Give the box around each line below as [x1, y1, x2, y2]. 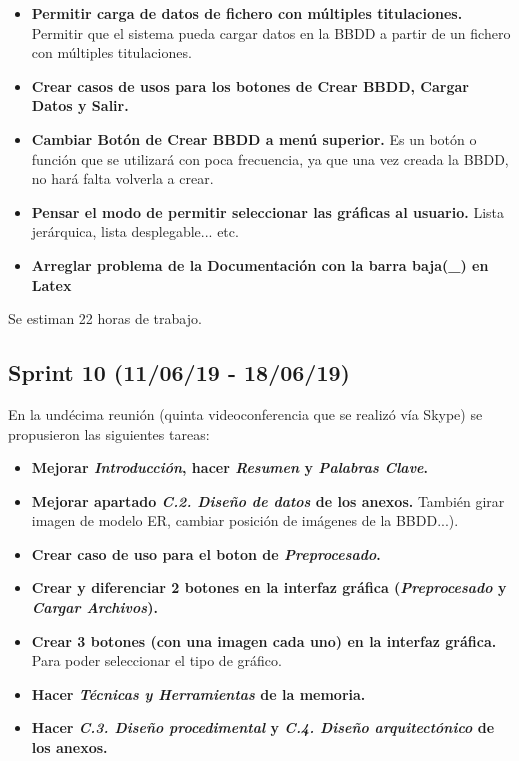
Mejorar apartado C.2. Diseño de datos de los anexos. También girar [31, 490, 505, 511]
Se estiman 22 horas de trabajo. [8, 308, 202, 329]
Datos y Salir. [31, 95, 129, 116]
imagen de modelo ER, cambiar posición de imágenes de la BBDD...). [31, 510, 459, 531]
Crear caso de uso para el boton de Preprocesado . [31, 543, 381, 564]
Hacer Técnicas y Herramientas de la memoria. [31, 683, 366, 704]
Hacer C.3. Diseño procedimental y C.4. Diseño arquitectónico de [31, 717, 495, 738]
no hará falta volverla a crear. [31, 168, 214, 189]
